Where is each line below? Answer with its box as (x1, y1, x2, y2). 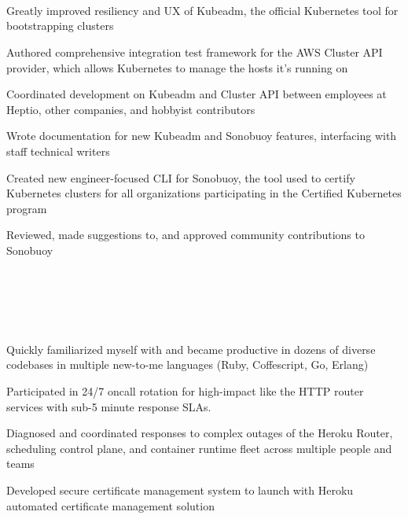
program (6, 200, 47, 216)
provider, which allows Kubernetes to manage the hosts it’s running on (6, 59, 348, 75)
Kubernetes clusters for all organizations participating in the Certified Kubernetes (6, 185, 402, 201)
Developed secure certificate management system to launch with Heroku (6, 482, 354, 499)
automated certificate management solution (6, 497, 215, 513)
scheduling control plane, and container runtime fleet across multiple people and (6, 440, 392, 456)
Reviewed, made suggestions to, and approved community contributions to (6, 226, 365, 243)
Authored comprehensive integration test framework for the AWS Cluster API (6, 43, 383, 60)
